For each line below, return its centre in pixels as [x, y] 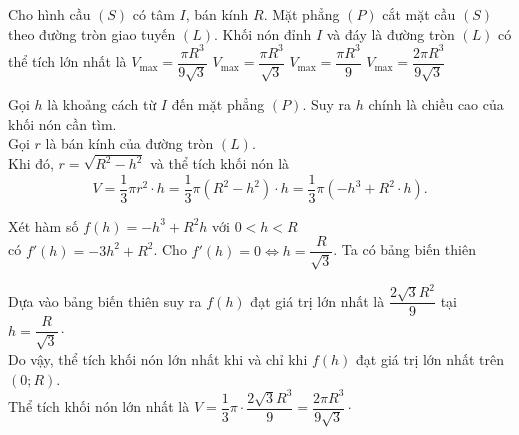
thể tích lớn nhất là [67, 61]
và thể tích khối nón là [220, 163]
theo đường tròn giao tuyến [92, 33]
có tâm [153, 14]
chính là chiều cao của [436, 104]
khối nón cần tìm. [62, 123]
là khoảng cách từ [102, 104]
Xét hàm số [43, 225]
